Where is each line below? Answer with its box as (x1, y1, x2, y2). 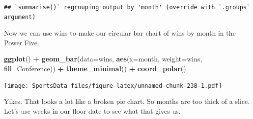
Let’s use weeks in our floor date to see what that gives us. (4, 105, 181, 116)
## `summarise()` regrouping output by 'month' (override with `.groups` (4, 4, 251, 11)
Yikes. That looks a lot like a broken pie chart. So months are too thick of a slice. (4, 96, 250, 106)
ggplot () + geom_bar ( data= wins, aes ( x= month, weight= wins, (4, 54, 202, 64)
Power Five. (4, 37, 39, 47)
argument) (4, 13, 36, 20)
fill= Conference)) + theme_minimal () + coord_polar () (4, 63, 186, 73)
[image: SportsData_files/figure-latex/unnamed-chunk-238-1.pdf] (4, 82, 222, 89)
